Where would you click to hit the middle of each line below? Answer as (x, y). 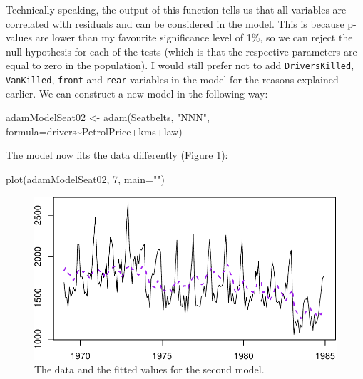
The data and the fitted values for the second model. (149, 369)
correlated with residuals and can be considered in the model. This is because (175, 23)
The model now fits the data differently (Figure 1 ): (117, 155)
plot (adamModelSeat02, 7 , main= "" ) (85, 179)
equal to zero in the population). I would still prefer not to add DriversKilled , (180, 65)
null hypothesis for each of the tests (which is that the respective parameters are (181, 51)
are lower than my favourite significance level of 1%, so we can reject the (194, 37)
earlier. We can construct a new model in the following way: (137, 93)
